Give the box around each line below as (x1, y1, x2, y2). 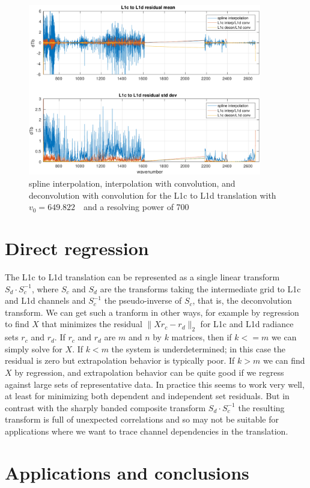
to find (5, 318, 29, 330)
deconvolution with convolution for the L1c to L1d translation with (29, 188, 276, 201)
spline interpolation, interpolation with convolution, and (29, 177, 236, 190)
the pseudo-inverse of (104, 294, 182, 307)
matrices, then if (171, 331, 232, 343)
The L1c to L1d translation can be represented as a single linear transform (5, 270, 280, 283)
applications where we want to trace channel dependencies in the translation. (5, 424, 288, 437)
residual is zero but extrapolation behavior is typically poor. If (5, 354, 235, 367)
